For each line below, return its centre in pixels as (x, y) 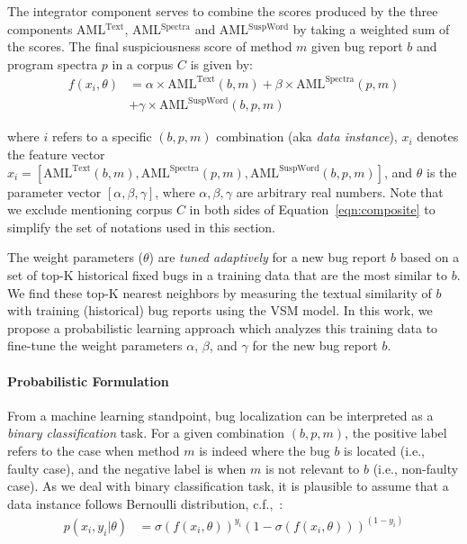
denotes (438, 136)
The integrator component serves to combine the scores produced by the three (223, 11)
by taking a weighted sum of (371, 28)
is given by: (221, 63)
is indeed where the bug (265, 450)
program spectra (53, 63)
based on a (430, 257)
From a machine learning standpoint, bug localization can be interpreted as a (220, 415)
